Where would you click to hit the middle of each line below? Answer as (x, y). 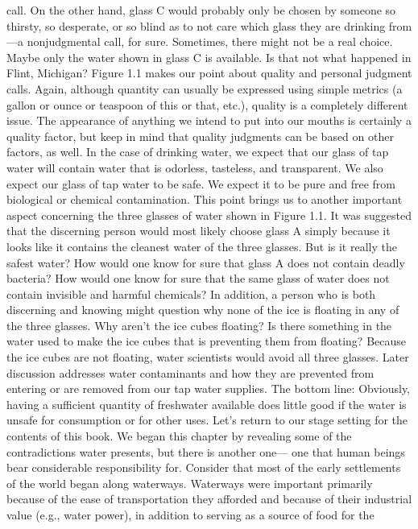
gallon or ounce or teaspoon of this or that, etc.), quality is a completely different (207, 104)
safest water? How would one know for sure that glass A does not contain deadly (206, 262)
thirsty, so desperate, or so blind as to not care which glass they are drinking (196, 25)
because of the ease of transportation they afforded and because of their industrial (209, 499)
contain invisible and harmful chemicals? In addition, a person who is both (191, 293)
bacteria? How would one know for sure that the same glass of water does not (198, 278)
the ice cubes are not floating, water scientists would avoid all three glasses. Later (208, 357)
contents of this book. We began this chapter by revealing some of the (179, 436)
